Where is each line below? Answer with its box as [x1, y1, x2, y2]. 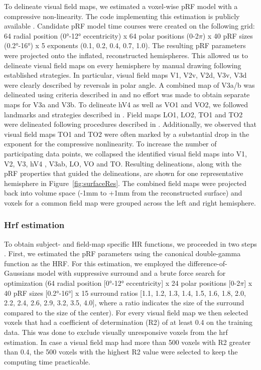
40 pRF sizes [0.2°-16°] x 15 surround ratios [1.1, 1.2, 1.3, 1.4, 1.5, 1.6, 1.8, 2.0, [4, 287, 246, 298]
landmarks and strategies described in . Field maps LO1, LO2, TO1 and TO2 [4, 109, 243, 119]
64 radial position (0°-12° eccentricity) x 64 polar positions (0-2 [4, 30, 199, 41]
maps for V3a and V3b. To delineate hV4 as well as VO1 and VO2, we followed [4, 99, 248, 109]
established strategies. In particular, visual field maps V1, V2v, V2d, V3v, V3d [4, 70, 247, 80]
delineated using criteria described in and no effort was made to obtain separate [4, 89, 250, 100]
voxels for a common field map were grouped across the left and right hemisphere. [4, 197, 256, 208]
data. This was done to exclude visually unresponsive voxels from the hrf [4, 327, 228, 337]
